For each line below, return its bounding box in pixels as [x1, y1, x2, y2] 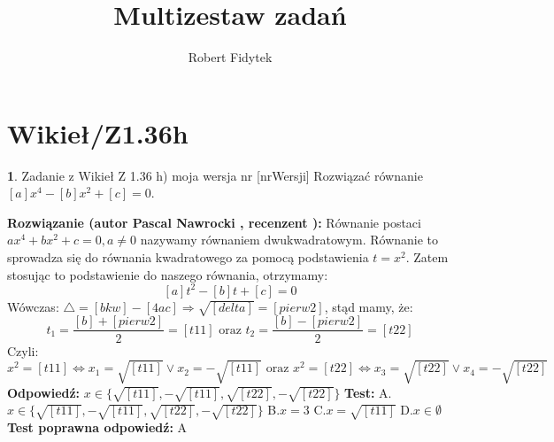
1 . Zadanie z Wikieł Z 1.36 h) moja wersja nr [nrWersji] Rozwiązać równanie [7, 166, 423, 184]
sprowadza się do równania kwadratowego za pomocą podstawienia [7, 248, 369, 267]
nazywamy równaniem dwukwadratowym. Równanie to [140, 230, 439, 249]
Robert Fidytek [188, 48, 273, 66]
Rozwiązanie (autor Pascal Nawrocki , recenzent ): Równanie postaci [7, 213, 421, 231]
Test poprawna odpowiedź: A [7, 418, 188, 437]
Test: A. [344, 383, 392, 401]
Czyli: [7, 341, 39, 360]
